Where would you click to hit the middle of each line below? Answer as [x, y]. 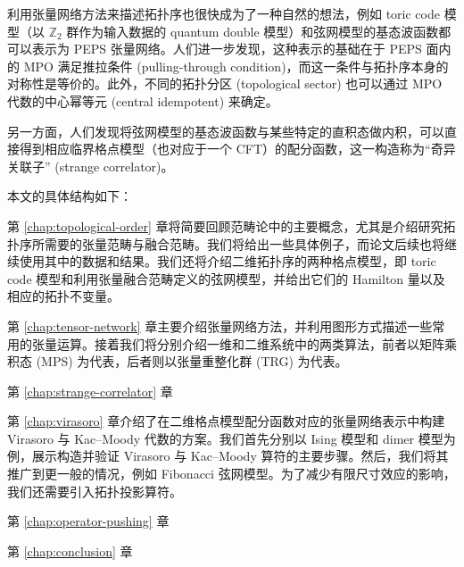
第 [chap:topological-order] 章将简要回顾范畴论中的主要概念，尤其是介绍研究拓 [232, 225]
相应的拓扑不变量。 [63, 296]
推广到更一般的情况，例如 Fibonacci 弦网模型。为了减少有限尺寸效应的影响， [232, 474]
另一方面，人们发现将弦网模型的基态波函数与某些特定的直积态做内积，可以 [226, 131]
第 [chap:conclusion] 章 [70, 550]
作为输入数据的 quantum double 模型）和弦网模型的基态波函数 [259, 31]
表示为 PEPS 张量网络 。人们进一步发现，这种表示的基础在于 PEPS [227, 49]
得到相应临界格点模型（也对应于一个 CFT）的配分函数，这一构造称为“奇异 [237, 149]
